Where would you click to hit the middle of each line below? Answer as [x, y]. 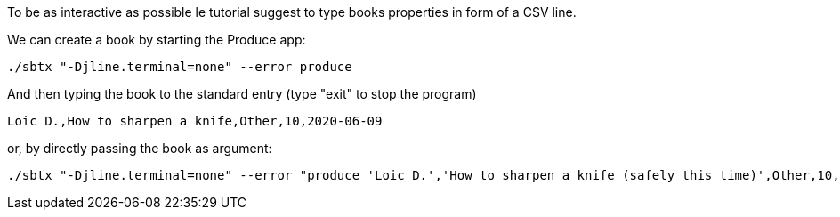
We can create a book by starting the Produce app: [157, 40]
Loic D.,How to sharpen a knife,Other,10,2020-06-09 [195, 121]
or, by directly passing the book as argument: [140, 148]
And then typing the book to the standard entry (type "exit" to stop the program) [242, 94]
